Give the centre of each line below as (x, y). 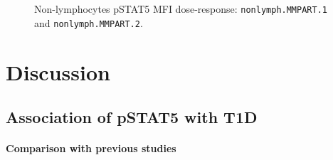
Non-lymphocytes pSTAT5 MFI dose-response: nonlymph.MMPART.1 (181, 9)
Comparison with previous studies (91, 148)
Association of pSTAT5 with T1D (132, 117)
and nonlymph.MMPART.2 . (89, 22)
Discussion (58, 71)
